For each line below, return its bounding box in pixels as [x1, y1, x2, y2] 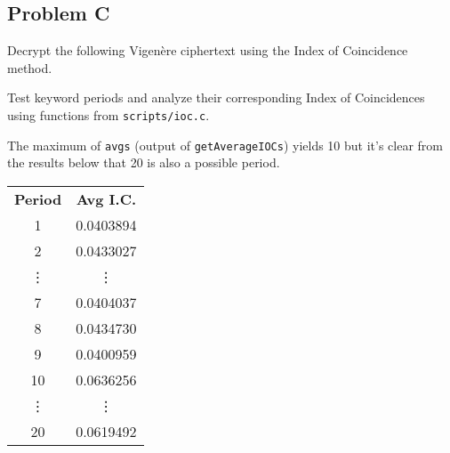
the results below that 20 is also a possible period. [7, 153, 280, 172]
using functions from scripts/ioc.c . [7, 105, 210, 124]
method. [7, 58, 52, 77]
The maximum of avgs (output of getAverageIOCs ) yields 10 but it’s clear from [7, 135, 444, 154]
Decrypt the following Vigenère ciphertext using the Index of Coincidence [7, 41, 408, 60]
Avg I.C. [76, 188, 137, 209]
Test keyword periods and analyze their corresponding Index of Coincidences [7, 88, 425, 107]
